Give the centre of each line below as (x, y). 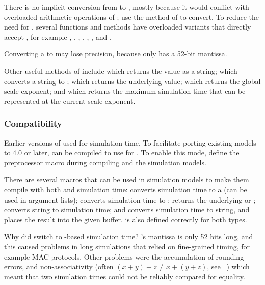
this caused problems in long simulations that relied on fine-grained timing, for (127, 246)
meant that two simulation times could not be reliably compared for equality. (125, 276)
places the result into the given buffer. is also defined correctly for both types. (126, 219)
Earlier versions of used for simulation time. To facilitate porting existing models (130, 142)
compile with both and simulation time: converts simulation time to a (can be (126, 189)
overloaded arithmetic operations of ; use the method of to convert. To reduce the (132, 17)
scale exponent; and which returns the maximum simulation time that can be (125, 91)
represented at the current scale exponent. (70, 101)
